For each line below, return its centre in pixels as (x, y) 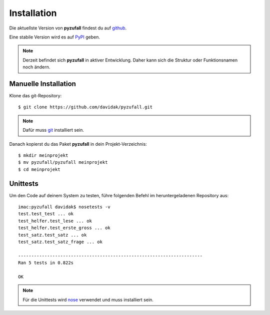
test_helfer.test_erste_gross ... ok (64, 228)
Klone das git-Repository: (35, 96)
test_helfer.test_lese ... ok (55, 221)
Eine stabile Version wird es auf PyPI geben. (54, 37)
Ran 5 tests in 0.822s (46, 263)
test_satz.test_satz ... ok (52, 235)
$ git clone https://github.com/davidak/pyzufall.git (85, 107)
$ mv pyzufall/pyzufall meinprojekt (63, 162)
